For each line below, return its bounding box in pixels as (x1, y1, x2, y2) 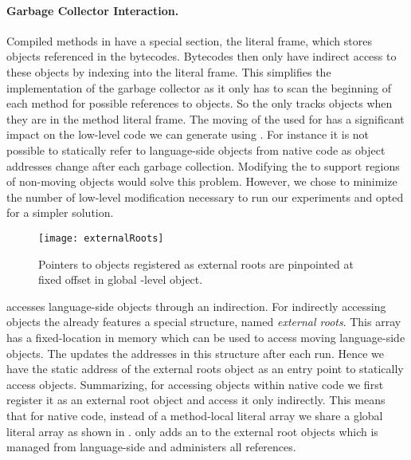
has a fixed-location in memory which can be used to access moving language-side (6, 328, 405, 345)
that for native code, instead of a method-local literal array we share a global (6, 407, 383, 423)
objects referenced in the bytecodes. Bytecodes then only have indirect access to (6, 48, 397, 65)
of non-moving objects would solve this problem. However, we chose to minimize (6, 173, 397, 190)
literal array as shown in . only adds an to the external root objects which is (6, 423, 378, 439)
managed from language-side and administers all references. (6, 438, 296, 455)
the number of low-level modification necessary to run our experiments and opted (6, 188, 404, 205)
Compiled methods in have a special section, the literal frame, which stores (6, 32, 372, 49)
